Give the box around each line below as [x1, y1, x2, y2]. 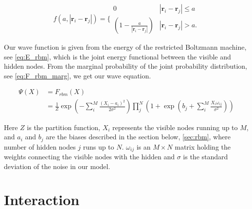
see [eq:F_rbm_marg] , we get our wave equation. [4, 70, 151, 80]
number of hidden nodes [4, 141, 76, 152]
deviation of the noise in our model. [4, 161, 110, 171]
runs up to [83, 141, 114, 152]
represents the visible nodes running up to [112, 122, 238, 132]
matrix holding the [175, 141, 231, 152]
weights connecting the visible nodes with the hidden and [4, 152, 175, 161]
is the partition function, [27, 122, 100, 132]
